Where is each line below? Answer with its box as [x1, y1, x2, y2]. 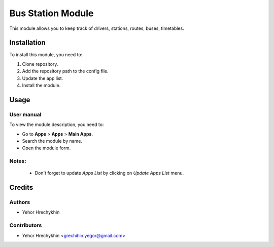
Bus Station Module [9, 8, 94, 19]
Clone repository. [22, 61, 58, 67]
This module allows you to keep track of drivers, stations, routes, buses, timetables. [9, 25, 185, 31]
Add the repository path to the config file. [22, 68, 109, 74]
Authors [9, 199, 30, 206]
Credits [9, 183, 33, 192]
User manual [9, 111, 42, 118]
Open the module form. [22, 145, 71, 151]
